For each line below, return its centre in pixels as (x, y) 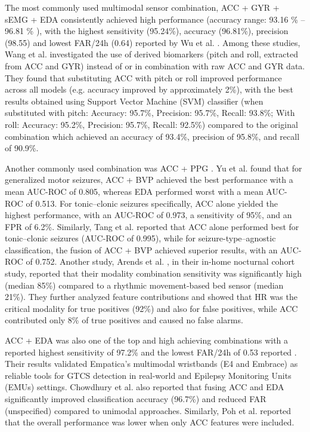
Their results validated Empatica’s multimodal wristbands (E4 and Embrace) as (151, 364)
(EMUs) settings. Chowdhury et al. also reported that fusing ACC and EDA (145, 387)
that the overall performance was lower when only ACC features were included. (150, 422)
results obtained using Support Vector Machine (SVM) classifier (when (134, 101)
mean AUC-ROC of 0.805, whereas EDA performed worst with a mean (134, 191)
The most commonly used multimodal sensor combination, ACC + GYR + (142, 7)
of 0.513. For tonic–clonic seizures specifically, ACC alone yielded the (152, 203)
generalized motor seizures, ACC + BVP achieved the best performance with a (149, 180)
